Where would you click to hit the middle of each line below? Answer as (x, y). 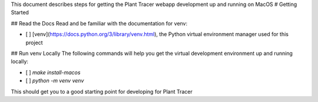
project (34, 42)
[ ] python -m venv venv (55, 81)
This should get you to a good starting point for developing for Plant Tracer (102, 91)
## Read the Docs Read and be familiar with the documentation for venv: (99, 23)
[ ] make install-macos (53, 72)
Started (20, 12)
